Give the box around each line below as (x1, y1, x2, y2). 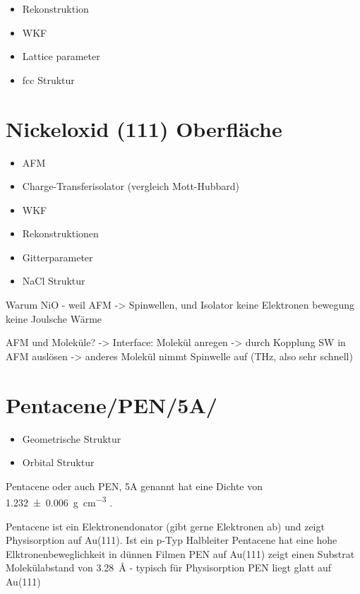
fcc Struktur (22, 72, 75, 87)
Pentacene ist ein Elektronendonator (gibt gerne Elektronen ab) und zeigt (6, 518, 325, 533)
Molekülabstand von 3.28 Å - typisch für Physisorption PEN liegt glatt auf (6, 560, 332, 575)
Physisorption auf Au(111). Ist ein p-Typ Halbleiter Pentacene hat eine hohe (6, 533, 337, 547)
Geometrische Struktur (22, 431, 121, 446)
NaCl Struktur (22, 273, 85, 288)
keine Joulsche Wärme (6, 311, 102, 326)
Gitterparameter (22, 249, 93, 264)
